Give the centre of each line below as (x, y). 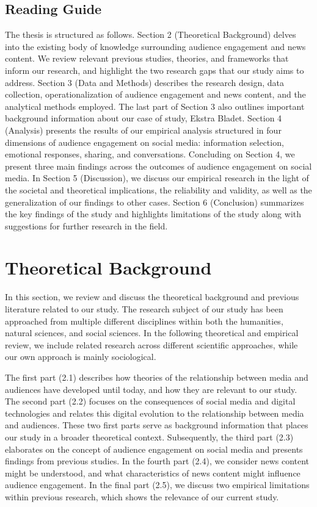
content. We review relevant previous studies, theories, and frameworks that (147, 58)
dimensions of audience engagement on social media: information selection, (144, 142)
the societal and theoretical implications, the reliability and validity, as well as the (158, 189)
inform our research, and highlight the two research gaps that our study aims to (155, 70)
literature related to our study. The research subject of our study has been (144, 309)
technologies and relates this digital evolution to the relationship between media (155, 413)
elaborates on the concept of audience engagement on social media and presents (154, 449)
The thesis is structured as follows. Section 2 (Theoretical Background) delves (151, 34)
